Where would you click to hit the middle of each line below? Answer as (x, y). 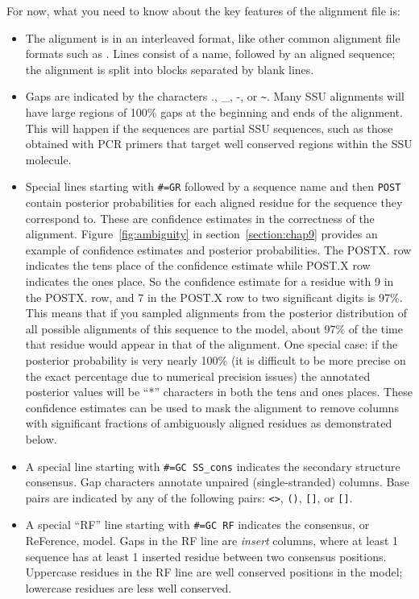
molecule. (48, 159)
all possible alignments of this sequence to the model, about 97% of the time (214, 328)
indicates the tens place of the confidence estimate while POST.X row (198, 265)
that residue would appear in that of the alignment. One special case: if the (212, 344)
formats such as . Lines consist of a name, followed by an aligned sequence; (210, 54)
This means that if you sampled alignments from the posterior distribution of (216, 313)
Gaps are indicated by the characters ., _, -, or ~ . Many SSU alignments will (215, 96)
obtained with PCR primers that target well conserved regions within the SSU (219, 144)
